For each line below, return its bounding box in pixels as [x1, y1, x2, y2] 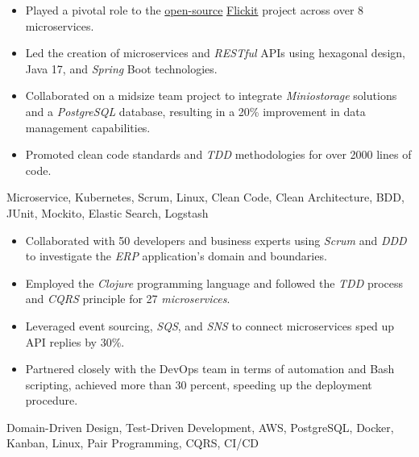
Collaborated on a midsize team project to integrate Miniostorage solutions [25, 87, 397, 104]
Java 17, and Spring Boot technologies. [25, 60, 218, 77]
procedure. [25, 392, 78, 409]
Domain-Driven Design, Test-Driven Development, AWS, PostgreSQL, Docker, [6, 418, 394, 435]
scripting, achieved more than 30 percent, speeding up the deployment [25, 376, 372, 393]
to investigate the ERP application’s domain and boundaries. [25, 247, 327, 264]
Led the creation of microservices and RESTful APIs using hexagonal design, [25, 44, 405, 61]
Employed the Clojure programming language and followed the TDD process [25, 274, 404, 291]
